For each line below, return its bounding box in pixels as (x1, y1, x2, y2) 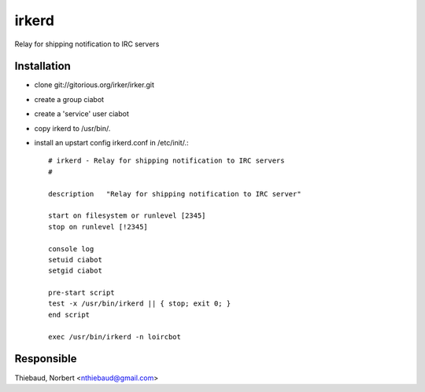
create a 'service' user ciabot (34, 109, 129, 119)
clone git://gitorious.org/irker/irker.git (34, 80, 155, 90)
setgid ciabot (48, 266, 102, 275)
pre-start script (48, 288, 115, 298)
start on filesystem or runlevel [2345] (48, 211, 206, 220)
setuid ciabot (48, 255, 102, 264)
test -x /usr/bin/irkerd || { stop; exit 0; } (48, 299, 231, 308)
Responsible (14, 352, 77, 365)
